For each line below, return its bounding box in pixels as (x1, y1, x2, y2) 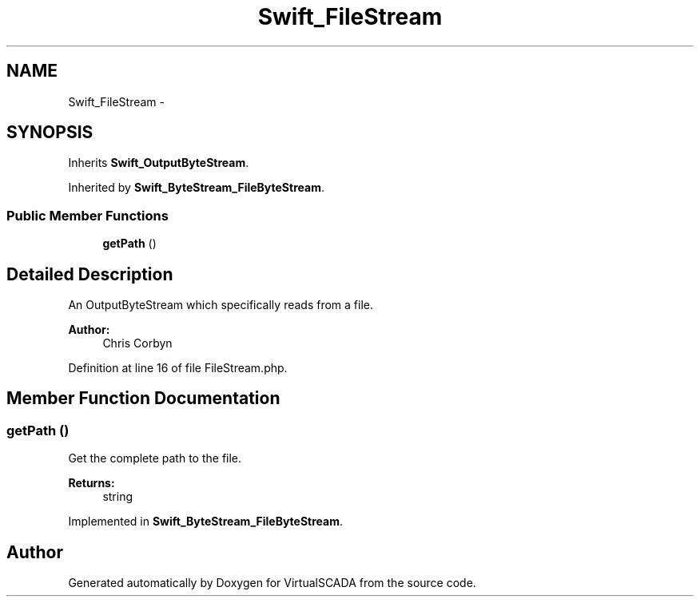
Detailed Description (6, 264, 173, 284)
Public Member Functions (6, 207, 169, 224)
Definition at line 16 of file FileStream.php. (68, 361, 288, 375)
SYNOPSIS (6, 122, 93, 143)
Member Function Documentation (6, 388, 280, 409)
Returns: (68, 476, 115, 490)
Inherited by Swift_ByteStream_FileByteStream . (68, 181, 324, 195)
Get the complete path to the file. (68, 451, 242, 466)
